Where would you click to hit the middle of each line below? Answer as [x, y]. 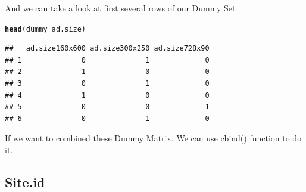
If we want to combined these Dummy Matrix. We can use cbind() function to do [153, 138]
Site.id [25, 182]
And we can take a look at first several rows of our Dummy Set [120, 8]
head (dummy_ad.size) [46, 29]
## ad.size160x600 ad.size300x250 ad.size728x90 [107, 49]
